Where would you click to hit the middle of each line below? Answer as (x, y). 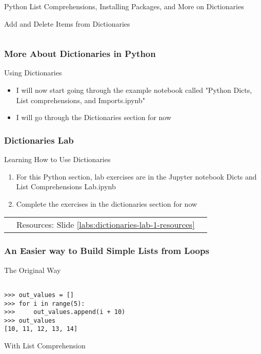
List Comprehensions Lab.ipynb (66, 186)
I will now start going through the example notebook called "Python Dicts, (134, 90)
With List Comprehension (45, 346)
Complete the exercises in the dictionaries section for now (107, 203)
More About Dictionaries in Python (80, 54)
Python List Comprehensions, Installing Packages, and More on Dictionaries (124, 6)
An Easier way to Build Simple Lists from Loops (107, 251)
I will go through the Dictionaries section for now (94, 117)
